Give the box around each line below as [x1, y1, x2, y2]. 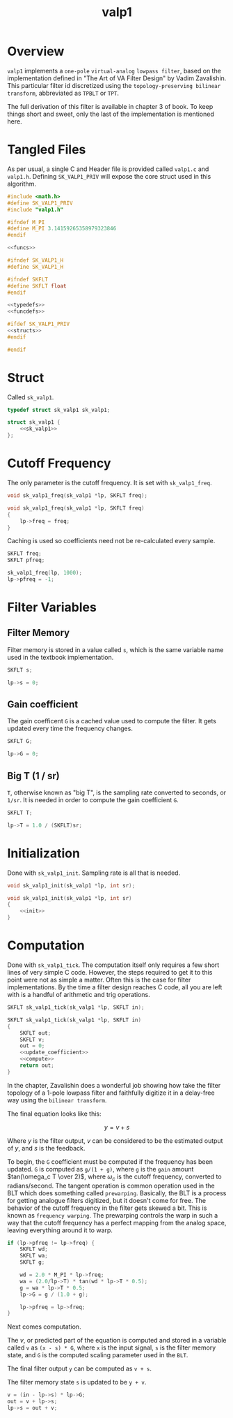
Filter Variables [7, 600, 97, 615]
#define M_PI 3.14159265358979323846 [7, 225, 117, 232]
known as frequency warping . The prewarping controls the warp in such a [7, 1211, 218, 1219]
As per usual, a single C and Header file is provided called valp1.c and [7, 165, 209, 173]
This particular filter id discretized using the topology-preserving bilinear [7, 81, 221, 89]
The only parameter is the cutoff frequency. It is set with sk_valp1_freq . [7, 479, 212, 487]
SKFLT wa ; [19, 1253, 49, 1260]
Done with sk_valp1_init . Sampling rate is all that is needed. [7, 869, 181, 877]
